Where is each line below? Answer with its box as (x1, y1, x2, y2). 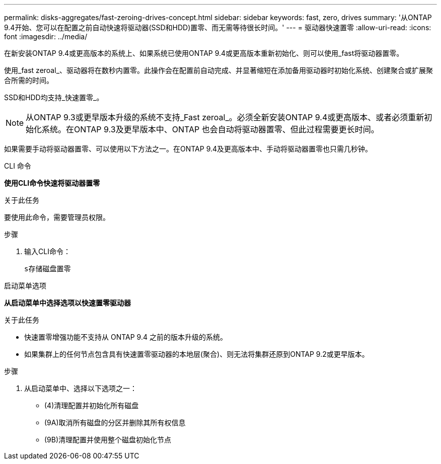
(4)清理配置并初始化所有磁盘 (44, 401, 139, 410)
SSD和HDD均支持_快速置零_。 (4, 93, 104, 102)
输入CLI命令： (24, 247, 70, 256)
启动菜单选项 (4, 281, 46, 290)
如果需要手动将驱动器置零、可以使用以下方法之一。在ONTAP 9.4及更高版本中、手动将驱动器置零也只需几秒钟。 (4, 144, 373, 153)
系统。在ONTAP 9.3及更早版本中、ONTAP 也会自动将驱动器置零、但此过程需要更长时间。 (42, 124, 379, 134)
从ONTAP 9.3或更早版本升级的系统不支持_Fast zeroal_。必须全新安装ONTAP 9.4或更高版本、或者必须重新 (26, 112, 424, 122)
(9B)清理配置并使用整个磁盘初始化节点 (44, 435, 172, 444)
